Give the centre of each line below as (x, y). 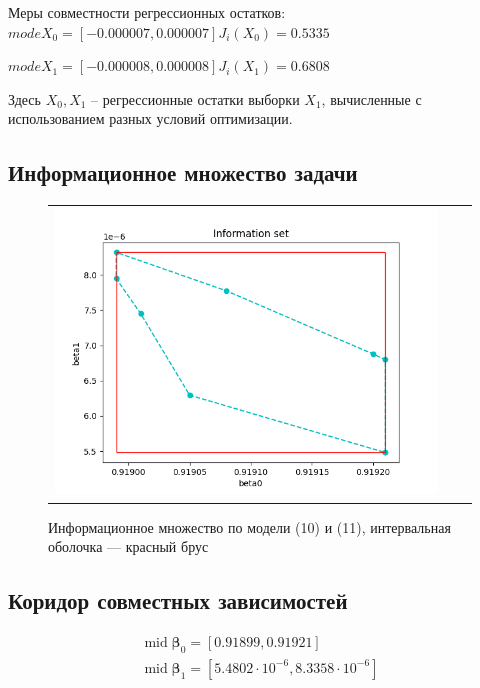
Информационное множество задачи (183, 172)
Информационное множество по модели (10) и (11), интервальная (249, 526)
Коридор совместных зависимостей (178, 600)
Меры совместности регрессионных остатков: (147, 12)
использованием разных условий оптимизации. (150, 118)
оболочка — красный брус (128, 546)
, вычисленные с (371, 98)
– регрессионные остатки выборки (195, 98)
